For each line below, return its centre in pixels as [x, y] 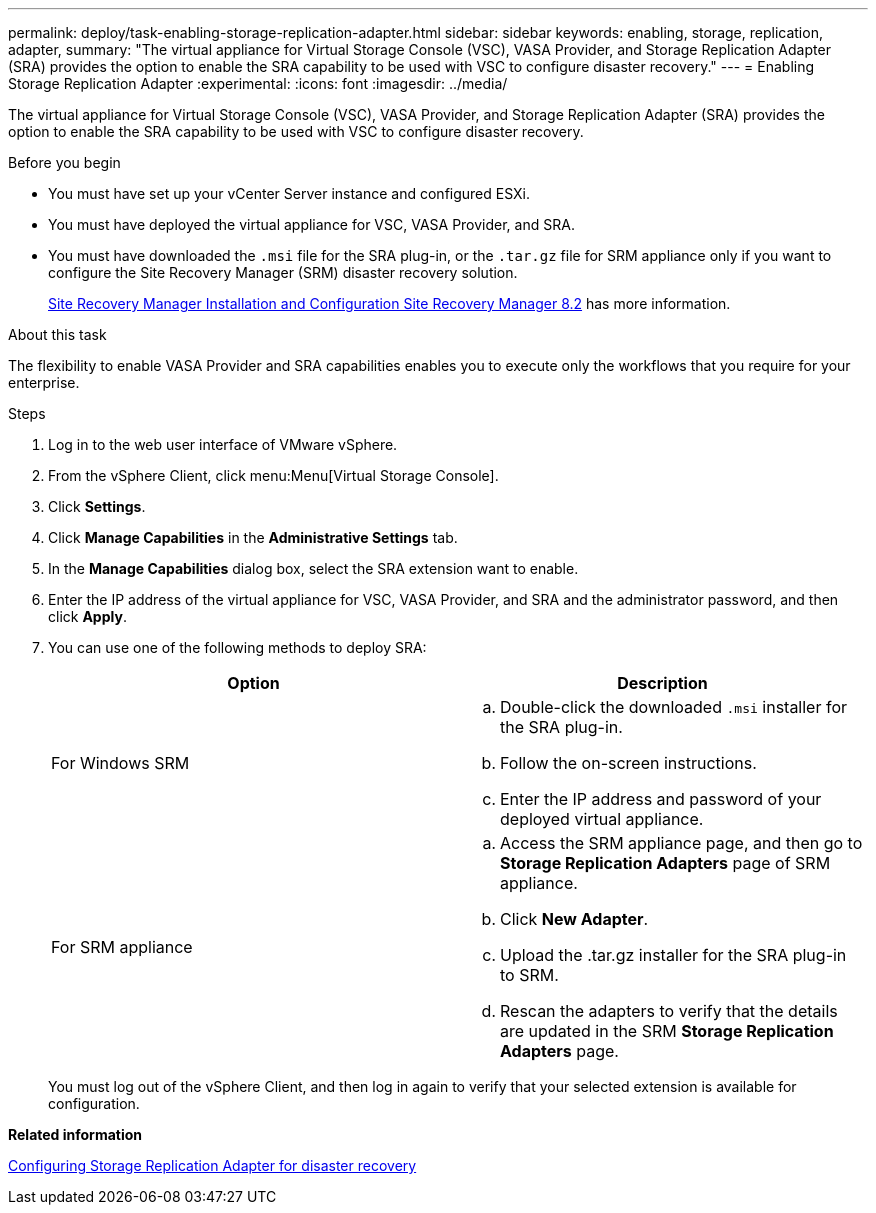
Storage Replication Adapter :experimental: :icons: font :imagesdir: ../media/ [258, 83]
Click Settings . [97, 506]
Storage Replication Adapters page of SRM [665, 863]
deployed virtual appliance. [602, 819]
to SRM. [529, 975]
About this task [57, 334]
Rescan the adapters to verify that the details [669, 1011]
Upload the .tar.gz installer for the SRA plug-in [673, 955]
